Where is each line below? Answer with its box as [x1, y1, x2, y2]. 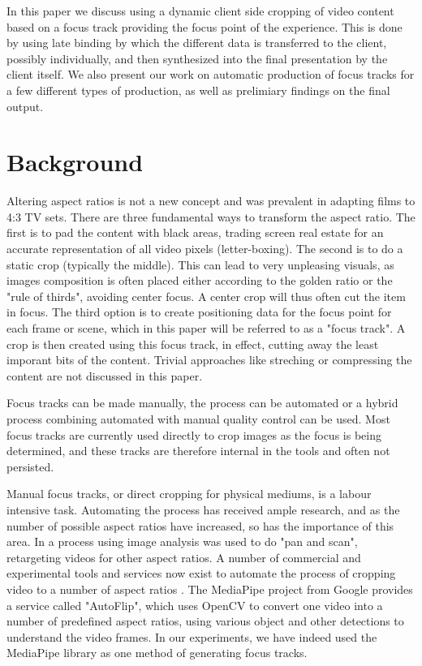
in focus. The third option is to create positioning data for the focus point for [6, 303, 392, 320]
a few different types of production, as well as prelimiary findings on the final [6, 81, 390, 98]
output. [6, 97, 44, 114]
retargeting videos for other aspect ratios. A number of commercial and [6, 548, 361, 565]
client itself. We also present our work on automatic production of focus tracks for [6, 66, 415, 83]
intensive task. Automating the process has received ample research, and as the [6, 501, 400, 518]
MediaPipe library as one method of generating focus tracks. [6, 644, 308, 661]
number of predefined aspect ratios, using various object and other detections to [6, 612, 404, 629]
